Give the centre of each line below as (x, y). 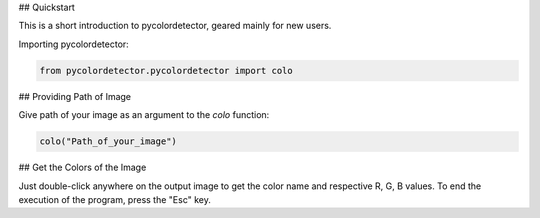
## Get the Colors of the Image (82, 167)
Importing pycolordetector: (73, 44)
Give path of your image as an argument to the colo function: (144, 115)
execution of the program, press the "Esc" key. (115, 199)
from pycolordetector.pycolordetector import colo (166, 70)
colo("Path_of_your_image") (108, 141)
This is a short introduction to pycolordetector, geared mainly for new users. (175, 26)
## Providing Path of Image (75, 96)
